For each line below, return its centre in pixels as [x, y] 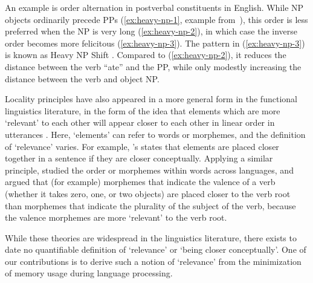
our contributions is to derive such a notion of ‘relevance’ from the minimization [153, 261]
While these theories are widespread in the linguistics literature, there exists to [151, 237]
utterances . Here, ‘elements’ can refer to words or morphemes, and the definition [155, 134]
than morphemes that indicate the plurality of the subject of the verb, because [150, 205]
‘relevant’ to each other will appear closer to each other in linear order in [140, 122]
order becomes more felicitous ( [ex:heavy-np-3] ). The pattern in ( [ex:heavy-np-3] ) [155, 43]
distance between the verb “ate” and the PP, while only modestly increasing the [153, 66]
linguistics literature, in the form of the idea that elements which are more [143, 110]
